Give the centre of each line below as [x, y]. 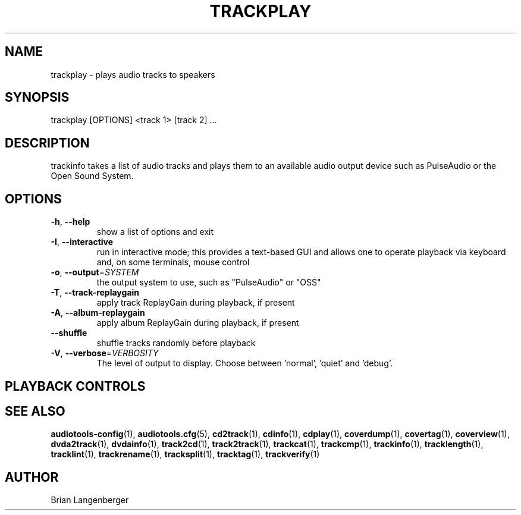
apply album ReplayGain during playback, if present [198, 323]
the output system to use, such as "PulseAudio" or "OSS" [209, 282]
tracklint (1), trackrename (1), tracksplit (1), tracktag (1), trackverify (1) [185, 454]
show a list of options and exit [155, 232]
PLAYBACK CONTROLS [75, 386]
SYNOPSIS [37, 98]
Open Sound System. [92, 176]
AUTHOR [32, 477]
